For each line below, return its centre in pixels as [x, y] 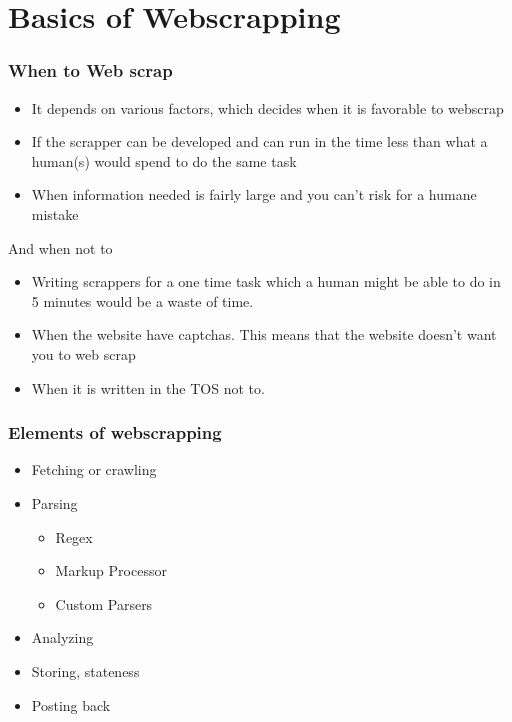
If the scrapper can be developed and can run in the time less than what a [259, 141]
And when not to [60, 247]
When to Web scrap [90, 70]
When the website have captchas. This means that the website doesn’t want [264, 334]
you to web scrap [83, 353]
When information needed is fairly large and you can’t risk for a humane [254, 194]
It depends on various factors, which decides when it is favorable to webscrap [267, 107]
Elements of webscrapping [115, 432]
